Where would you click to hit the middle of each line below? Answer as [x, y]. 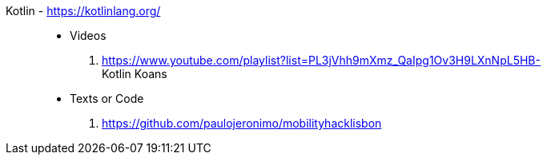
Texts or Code [107, 98]
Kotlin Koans [135, 74]
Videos [88, 35]
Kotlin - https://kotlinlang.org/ [83, 11]
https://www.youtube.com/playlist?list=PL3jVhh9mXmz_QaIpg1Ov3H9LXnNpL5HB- [321, 60]
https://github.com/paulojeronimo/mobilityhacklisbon [242, 123]
